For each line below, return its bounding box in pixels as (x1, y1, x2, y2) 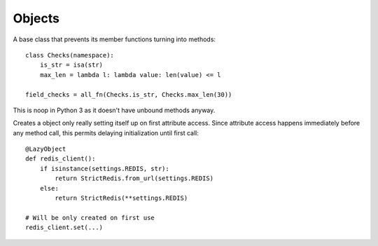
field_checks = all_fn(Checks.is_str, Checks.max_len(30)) (25, 90, 232, 98)
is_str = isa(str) (39, 61, 104, 69)
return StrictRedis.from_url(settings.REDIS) (55, 175, 213, 182)
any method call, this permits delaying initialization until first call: (13, 128, 199, 137)
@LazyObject (25, 145, 66, 153)
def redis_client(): (25, 155, 96, 163)
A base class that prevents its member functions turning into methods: (13, 35, 216, 43)
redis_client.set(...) (25, 224, 104, 231)
